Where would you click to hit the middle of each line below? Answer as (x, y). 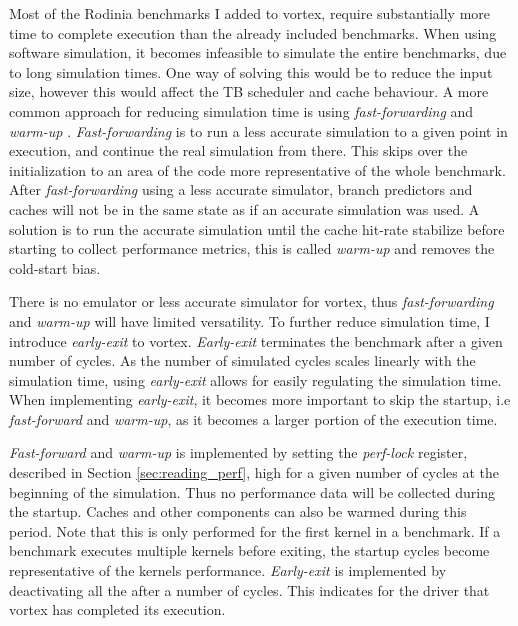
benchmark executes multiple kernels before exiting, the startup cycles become (249, 550)
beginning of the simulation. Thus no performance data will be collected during (252, 491)
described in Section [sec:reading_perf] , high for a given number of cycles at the (254, 472)
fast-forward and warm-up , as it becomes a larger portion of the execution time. (253, 418)
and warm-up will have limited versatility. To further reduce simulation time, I (249, 320)
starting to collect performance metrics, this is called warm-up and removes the (252, 248)
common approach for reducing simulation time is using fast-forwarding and (241, 110)
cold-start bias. (55, 267)
